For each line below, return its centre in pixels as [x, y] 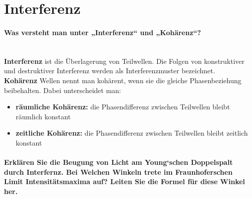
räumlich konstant [43, 116]
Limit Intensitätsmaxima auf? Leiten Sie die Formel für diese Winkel [125, 181]
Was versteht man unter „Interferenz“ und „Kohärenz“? [103, 32]
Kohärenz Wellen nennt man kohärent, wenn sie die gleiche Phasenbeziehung [123, 80]
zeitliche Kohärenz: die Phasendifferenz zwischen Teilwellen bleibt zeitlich [132, 133]
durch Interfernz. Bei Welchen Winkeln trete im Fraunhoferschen [118, 172]
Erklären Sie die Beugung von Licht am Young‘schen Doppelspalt [119, 162]
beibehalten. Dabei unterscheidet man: [63, 90]
